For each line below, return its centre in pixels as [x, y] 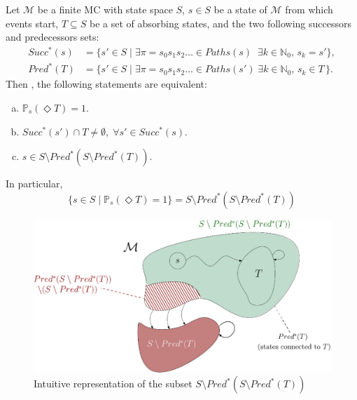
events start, [32, 23]
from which [309, 9]
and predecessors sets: [52, 37]
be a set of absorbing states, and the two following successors [220, 23]
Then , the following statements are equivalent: [106, 84]
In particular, [34, 184]
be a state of [240, 9]
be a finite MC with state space [105, 9]
